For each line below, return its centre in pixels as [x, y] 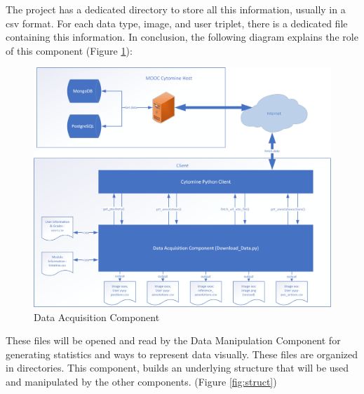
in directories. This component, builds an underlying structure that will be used [177, 368]
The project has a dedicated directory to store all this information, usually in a [176, 9]
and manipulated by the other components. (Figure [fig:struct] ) [141, 381]
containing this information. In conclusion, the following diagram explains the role [182, 37]
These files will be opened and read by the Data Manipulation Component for [173, 340]
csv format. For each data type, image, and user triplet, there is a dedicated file [177, 23]
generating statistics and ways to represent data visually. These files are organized [182, 354]
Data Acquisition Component [97, 317]
